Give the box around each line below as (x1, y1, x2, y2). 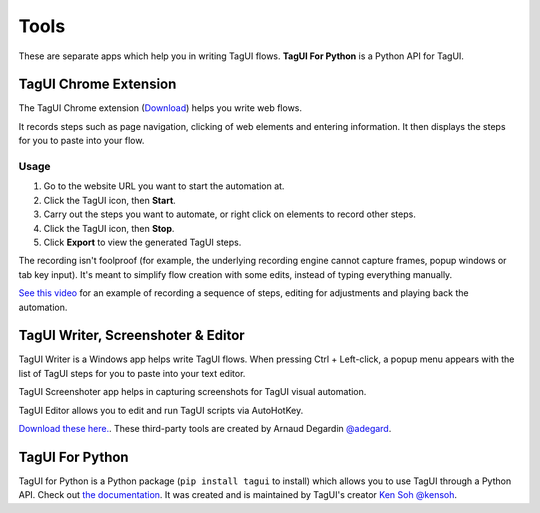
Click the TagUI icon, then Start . (43, 194, 177, 206)
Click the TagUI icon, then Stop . (43, 222, 175, 234)
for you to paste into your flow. (18, 135, 145, 147)
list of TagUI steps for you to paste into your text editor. (18, 367, 246, 379)
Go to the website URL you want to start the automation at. (43, 180, 285, 192)
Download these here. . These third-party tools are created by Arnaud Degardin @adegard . (18, 422, 392, 434)
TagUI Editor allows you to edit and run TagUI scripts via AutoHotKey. (18, 404, 304, 416)
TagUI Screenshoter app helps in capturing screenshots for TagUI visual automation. (18, 386, 367, 398)
